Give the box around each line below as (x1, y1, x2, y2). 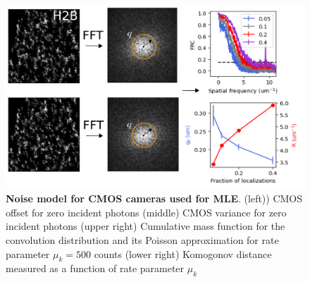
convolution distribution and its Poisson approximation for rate (6, 232, 279, 247)
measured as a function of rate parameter (6, 261, 185, 276)
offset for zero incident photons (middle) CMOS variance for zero (6, 204, 287, 219)
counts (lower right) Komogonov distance (94, 246, 272, 261)
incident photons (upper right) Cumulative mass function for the (6, 219, 285, 233)
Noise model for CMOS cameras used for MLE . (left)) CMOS (6, 191, 303, 206)
